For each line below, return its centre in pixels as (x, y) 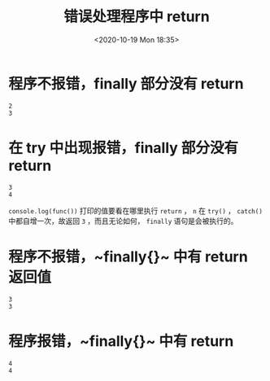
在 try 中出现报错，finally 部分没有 (123, 148)
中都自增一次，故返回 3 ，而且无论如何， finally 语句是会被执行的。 (123, 221)
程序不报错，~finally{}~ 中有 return (128, 256)
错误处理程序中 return (137, 17)
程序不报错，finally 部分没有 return (126, 83)
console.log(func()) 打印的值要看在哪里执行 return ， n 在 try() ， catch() (135, 210)
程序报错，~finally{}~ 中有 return (121, 341)
